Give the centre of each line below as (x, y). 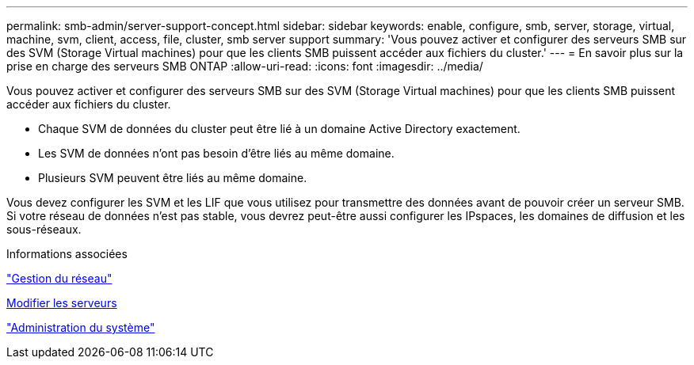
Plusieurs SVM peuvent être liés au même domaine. (173, 178)
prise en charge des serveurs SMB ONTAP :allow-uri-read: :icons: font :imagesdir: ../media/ (245, 66)
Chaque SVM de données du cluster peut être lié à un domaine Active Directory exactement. (279, 129)
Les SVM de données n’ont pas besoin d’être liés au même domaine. (216, 153)
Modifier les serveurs (62, 303)
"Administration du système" (81, 327)
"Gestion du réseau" (59, 278)
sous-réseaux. (44, 229)
